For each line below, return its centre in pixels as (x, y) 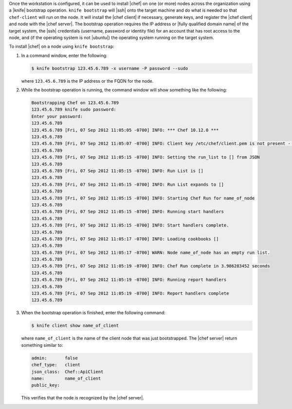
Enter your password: (57, 116)
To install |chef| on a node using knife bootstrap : (62, 47)
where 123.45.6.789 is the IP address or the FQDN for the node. (87, 81)
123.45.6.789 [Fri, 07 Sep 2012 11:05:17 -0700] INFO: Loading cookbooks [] (125, 239)
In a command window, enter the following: (64, 55)
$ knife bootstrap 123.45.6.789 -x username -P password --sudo (110, 68)
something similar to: (42, 345)
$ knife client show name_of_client (75, 326)
